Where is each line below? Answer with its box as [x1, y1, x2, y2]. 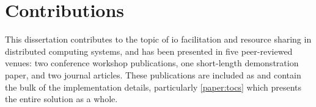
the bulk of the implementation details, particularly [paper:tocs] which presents [5, 80, 302, 93]
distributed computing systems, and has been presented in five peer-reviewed [5, 44, 293, 57]
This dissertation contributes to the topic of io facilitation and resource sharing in [5, 33, 312, 46]
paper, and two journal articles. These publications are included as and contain [5, 68, 301, 81]
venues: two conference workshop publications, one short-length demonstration [5, 57, 299, 69]
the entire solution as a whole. [5, 92, 118, 105]
